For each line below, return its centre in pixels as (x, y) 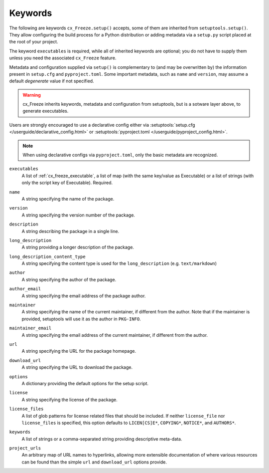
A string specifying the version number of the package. (78, 215)
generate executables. (46, 111)
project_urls (25, 448)
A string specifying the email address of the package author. (84, 296)
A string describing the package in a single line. (70, 231)
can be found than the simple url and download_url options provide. (94, 462)
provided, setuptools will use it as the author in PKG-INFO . (81, 319)
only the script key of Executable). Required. (67, 183)
